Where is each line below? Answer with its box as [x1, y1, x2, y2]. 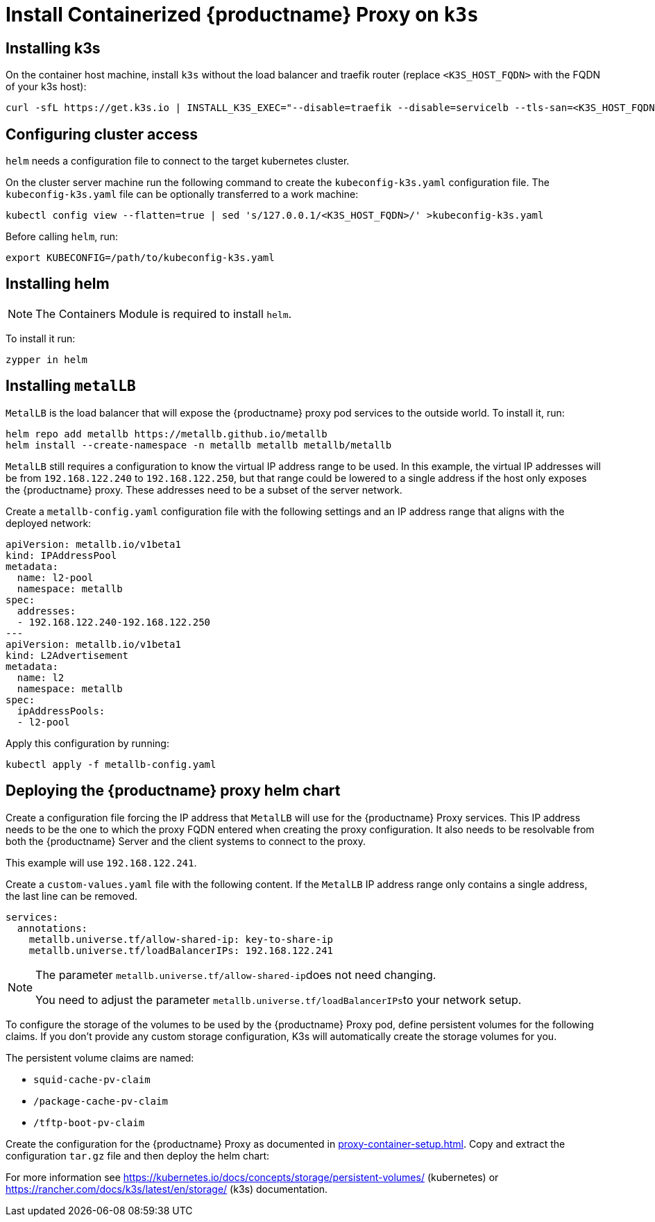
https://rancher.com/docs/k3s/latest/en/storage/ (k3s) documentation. [6, 1182, 328, 1195]
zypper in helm [6, 353, 88, 365]
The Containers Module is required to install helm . [35, 306, 292, 321]
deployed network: [6, 517, 92, 529]
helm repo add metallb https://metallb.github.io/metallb [6, 428, 327, 440]
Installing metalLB [6, 377, 136, 395]
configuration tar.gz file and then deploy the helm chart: [6, 1149, 270, 1162]
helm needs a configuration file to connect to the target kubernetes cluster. [6, 155, 350, 167]
